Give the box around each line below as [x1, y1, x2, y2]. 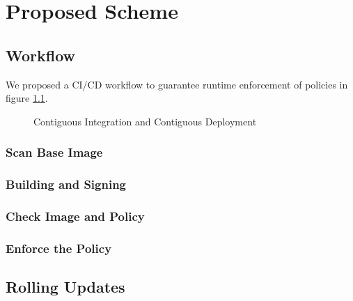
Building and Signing [6, 176, 126, 193]
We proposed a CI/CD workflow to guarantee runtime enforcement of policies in [6, 77, 348, 91]
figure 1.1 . [6, 91, 48, 105]
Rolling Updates [6, 276, 125, 298]
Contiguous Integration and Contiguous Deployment [33, 114, 257, 128]
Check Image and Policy [6, 207, 145, 224]
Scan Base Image [6, 144, 103, 161]
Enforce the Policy [6, 239, 112, 256]
